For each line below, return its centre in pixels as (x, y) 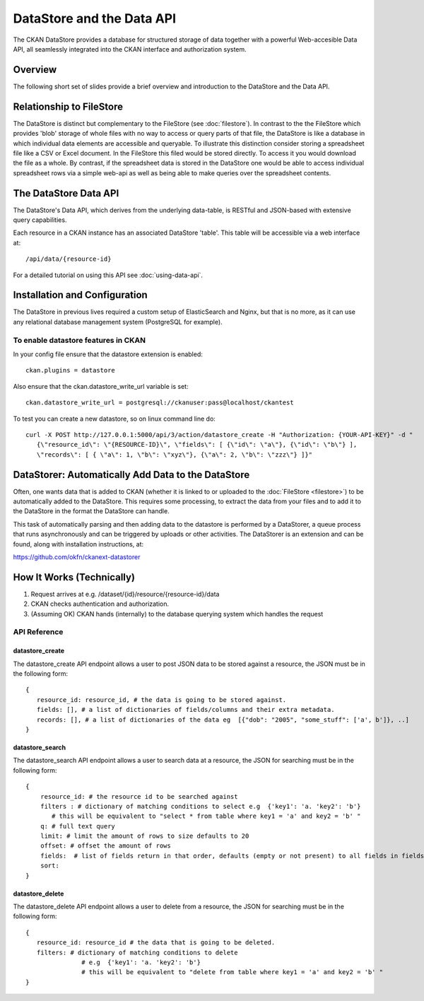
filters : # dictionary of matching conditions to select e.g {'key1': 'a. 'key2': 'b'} (200, 806)
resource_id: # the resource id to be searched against (139, 796)
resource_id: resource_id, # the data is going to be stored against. (161, 699)
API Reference (38, 632)
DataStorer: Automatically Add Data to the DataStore (131, 475)
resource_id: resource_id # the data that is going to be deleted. (156, 943)
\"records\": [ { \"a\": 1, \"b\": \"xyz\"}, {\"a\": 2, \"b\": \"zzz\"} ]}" (175, 455)
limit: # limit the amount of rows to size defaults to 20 (145, 836)
